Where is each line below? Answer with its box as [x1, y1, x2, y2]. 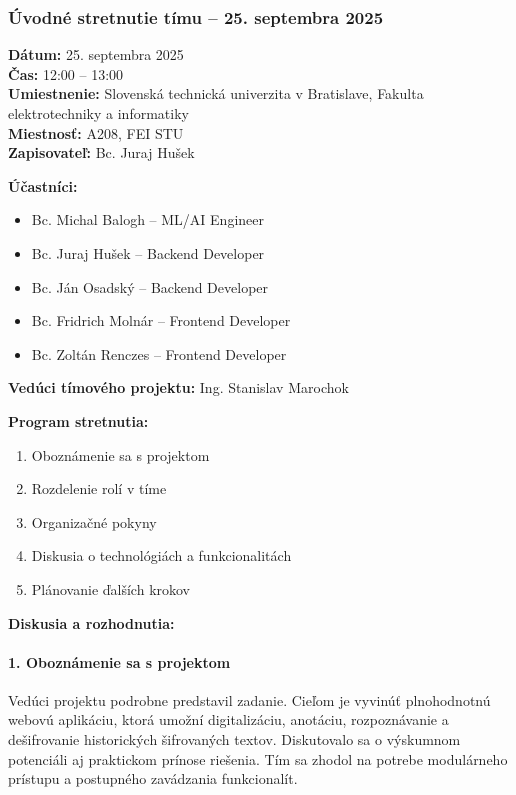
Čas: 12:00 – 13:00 [8, 63, 124, 84]
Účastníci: [8, 175, 78, 196]
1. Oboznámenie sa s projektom [8, 651, 231, 672]
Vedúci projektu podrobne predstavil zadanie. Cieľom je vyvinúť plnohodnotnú [8, 689, 491, 710]
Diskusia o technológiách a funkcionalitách [31, 545, 292, 566]
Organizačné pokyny [31, 511, 157, 532]
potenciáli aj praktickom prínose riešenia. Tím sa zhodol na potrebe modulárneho [8, 748, 508, 769]
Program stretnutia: [8, 410, 149, 431]
